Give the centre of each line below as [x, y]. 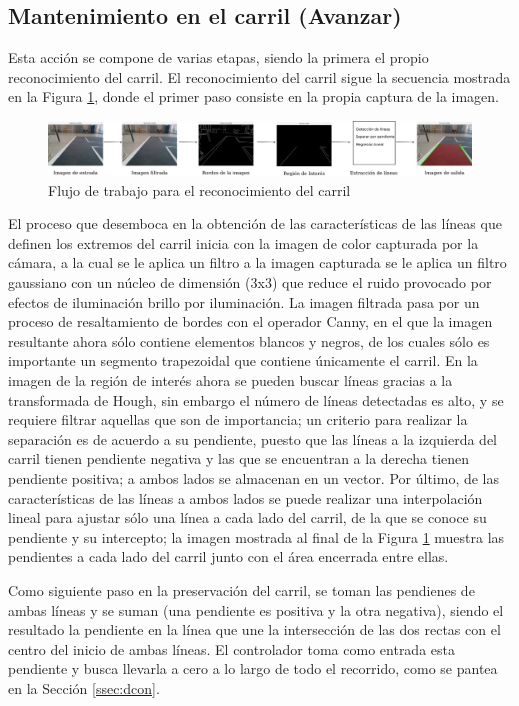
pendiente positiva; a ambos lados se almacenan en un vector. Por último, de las [254, 477]
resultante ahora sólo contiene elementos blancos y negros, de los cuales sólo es [249, 340]
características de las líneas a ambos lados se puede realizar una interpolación [245, 497]
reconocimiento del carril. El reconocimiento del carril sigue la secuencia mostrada [259, 76]
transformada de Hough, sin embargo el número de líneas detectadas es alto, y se [256, 399]
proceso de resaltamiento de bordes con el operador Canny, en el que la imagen [250, 321]
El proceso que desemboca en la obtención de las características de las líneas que [255, 223]
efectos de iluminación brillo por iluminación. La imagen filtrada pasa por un [244, 301]
